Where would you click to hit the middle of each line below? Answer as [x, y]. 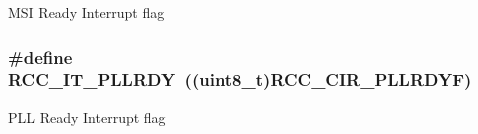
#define [40, 56]
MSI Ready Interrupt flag [86, 12]
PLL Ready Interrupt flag [87, 116]
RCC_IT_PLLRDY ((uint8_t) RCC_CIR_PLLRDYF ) [240, 79]
